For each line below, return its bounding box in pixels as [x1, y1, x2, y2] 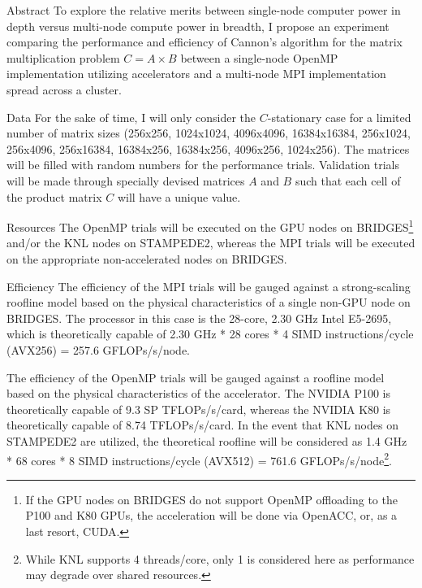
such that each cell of [295, 172, 401, 189]
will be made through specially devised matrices [6, 172, 245, 189]
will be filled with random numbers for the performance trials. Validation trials [6, 156, 399, 173]
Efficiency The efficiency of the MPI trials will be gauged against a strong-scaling [6, 277, 411, 294]
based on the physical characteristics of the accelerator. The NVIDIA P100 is [6, 385, 390, 402]
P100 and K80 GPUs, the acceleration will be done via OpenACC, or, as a [25, 507, 398, 524]
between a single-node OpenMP [180, 49, 338, 66]
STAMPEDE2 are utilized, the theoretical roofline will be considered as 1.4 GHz [6, 432, 407, 449]
